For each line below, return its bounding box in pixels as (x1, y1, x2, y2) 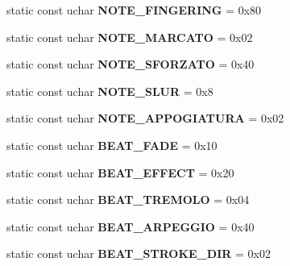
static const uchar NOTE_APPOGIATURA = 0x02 (6, 110, 284, 127)
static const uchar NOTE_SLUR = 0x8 (6, 82, 213, 99)
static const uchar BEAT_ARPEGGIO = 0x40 (6, 218, 255, 235)
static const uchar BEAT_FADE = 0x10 (6, 136, 217, 153)
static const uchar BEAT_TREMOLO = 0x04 (6, 191, 250, 208)
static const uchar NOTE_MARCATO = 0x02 (6, 28, 253, 45)
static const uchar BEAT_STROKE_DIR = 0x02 (6, 245, 271, 262)
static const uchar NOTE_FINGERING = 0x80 (6, 2, 262, 18)
